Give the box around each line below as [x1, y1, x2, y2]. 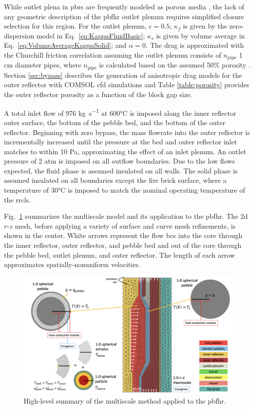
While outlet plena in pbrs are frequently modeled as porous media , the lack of [4, 1, 245, 11]
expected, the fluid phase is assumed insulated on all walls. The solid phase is [4, 165, 238, 175]
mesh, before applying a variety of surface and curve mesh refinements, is [15, 220, 236, 231]
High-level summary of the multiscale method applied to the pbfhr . [24, 395, 226, 406]
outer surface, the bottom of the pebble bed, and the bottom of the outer [4, 117, 225, 127]
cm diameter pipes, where [4, 60, 81, 70]
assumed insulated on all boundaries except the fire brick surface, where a [4, 175, 227, 185]
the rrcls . [4, 194, 31, 204]
